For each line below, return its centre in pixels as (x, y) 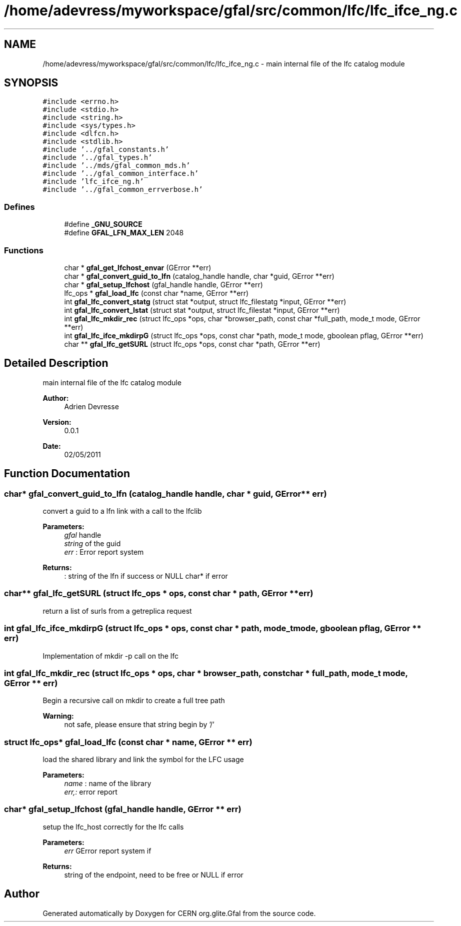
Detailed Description (56, 363)
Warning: (58, 716)
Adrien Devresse (91, 406)
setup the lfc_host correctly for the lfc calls (113, 827)
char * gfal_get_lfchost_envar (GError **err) (138, 267)
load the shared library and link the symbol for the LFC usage (143, 759)
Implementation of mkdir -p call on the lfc (111, 656)
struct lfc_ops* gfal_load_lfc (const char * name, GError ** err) (128, 742)
